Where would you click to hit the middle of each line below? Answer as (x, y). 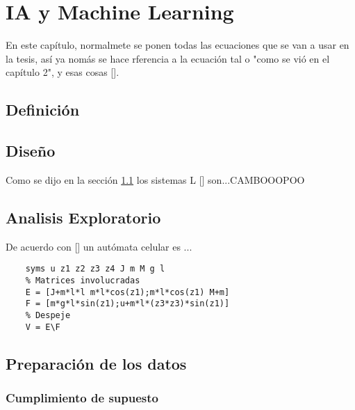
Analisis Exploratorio (83, 217)
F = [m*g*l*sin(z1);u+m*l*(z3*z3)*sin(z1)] (127, 304)
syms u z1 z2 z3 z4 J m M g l (95, 269)
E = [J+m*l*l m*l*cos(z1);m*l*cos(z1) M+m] (127, 292)
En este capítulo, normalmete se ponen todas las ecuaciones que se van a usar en (177, 45)
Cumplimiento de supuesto (82, 397)
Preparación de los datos (96, 363)
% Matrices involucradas (83, 280)
